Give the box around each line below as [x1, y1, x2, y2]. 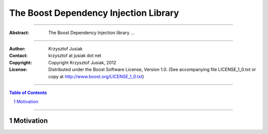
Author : [9, 45, 26, 51]
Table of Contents [9, 89, 47, 95]
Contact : [9, 52, 28, 59]
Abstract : [9, 30, 29, 36]
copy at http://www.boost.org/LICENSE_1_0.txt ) [48, 73, 144, 79]
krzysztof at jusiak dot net [48, 52, 102, 59]
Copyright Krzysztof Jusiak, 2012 [48, 59, 117, 65]
